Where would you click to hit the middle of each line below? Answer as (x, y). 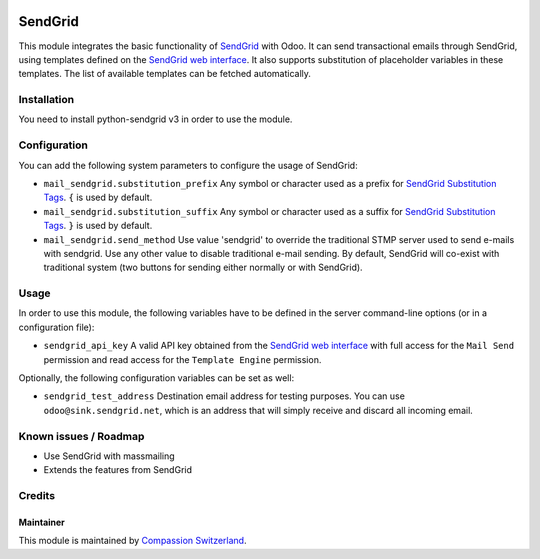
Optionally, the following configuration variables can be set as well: (156, 378)
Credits (36, 496)
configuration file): (56, 327)
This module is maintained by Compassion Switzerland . (132, 541)
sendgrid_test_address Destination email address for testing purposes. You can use (224, 396)
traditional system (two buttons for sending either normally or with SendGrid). (203, 267)
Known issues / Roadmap (81, 436)
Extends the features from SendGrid (118, 470)
